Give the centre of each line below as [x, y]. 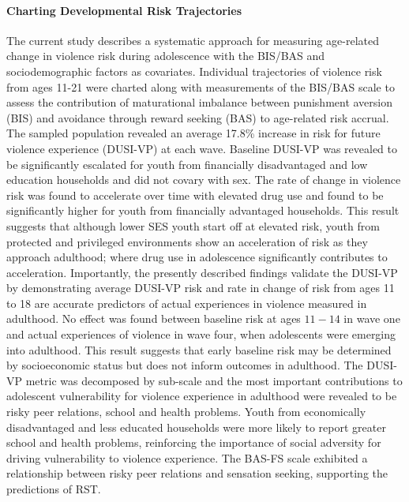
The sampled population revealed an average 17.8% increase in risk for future [193, 133]
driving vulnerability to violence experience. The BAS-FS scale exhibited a [187, 457]
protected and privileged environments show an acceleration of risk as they [187, 241]
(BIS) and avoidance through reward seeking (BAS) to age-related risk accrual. [198, 117]
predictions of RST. [54, 489]
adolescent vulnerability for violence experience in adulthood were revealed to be [202, 396]
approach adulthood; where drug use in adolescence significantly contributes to [197, 257]
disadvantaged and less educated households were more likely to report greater [196, 427]
